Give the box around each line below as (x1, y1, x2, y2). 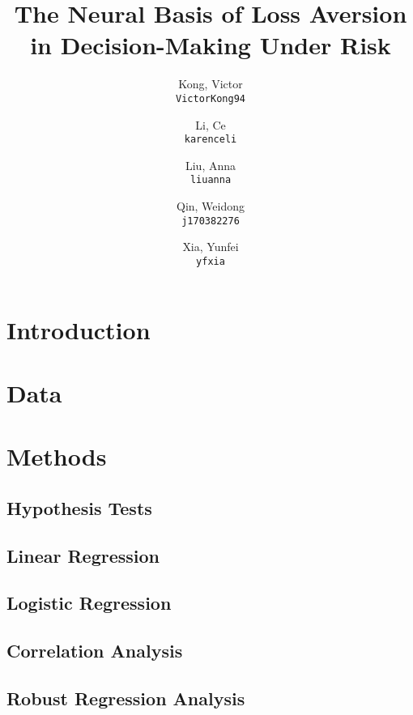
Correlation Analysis (6, 638, 183, 663)
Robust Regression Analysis (6, 686, 245, 711)
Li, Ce (195, 116, 226, 133)
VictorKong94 (176, 92, 245, 104)
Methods (6, 440, 107, 473)
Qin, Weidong (176, 198, 245, 215)
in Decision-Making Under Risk (30, 28, 391, 62)
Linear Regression (6, 543, 160, 568)
